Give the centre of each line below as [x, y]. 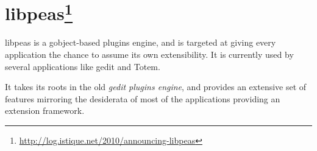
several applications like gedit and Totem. [83, 66]
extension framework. [45, 111]
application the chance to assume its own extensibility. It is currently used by [149, 54]
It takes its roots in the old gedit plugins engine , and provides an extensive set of [156, 87]
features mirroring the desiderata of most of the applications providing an [143, 98]
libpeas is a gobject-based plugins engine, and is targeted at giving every [141, 42]
